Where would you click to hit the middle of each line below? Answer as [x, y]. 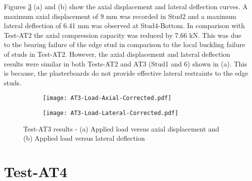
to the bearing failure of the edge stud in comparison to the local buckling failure [125, 44]
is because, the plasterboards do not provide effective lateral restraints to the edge [126, 73]
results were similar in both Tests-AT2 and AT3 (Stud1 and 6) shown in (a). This [126, 63]
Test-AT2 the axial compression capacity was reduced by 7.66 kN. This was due [123, 35]
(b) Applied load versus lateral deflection [84, 138]
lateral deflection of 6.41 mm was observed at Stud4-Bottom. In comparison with [124, 25]
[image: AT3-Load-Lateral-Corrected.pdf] [111, 113]
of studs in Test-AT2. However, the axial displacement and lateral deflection [117, 54]
